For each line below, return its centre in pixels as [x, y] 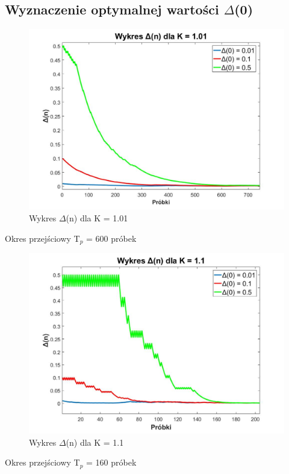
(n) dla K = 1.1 [95, 442]
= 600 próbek [111, 238]
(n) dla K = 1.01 [97, 217]
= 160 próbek [111, 462]
